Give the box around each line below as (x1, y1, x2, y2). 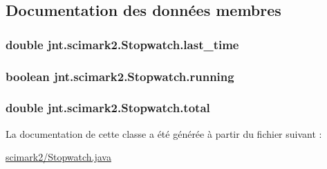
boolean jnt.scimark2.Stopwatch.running (6, 67, 234, 84)
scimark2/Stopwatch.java (6, 150, 111, 164)
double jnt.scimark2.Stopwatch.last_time (6, 35, 239, 53)
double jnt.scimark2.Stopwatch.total (6, 99, 210, 116)
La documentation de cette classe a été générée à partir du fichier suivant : (6, 126, 322, 141)
